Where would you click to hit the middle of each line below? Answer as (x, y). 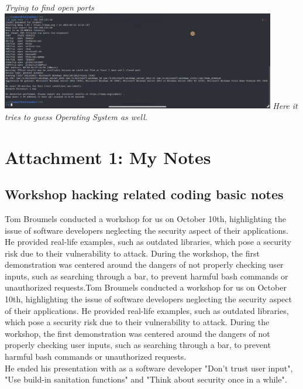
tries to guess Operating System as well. (76, 116)
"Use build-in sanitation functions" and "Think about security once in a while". (146, 379)
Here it (285, 105)
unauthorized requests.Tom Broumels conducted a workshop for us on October (146, 287)
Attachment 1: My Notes (108, 157)
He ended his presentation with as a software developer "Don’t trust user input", (149, 368)
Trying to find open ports (49, 7)
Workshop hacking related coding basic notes (144, 194)
